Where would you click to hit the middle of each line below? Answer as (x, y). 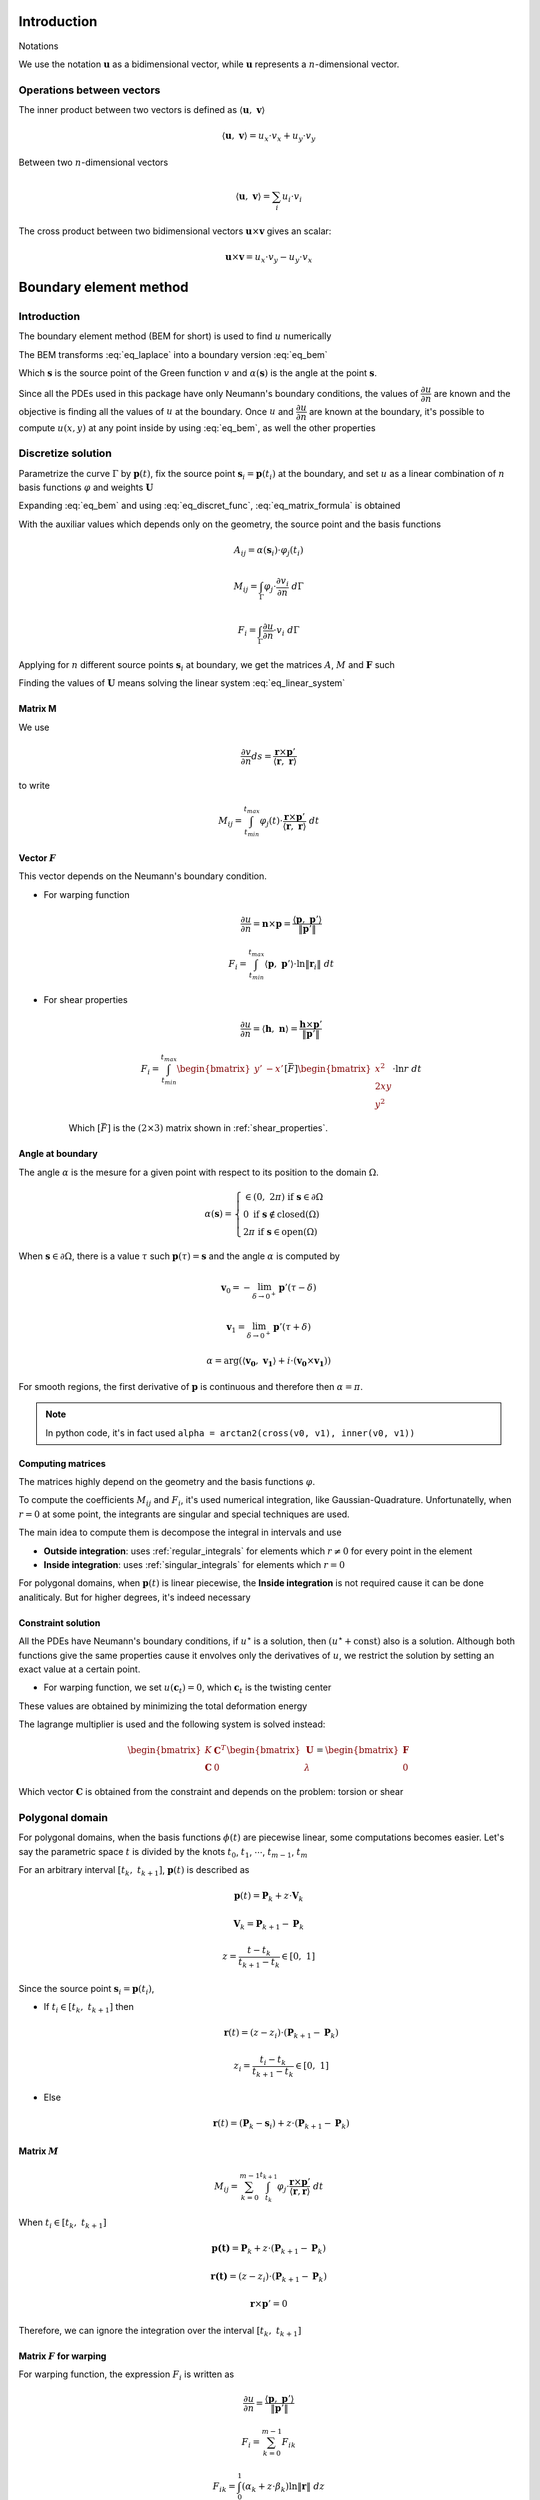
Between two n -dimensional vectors (93, 162)
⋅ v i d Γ (286, 632)
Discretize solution (65, 453)
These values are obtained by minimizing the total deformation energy (163, 1706)
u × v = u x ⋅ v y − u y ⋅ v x (269, 258)
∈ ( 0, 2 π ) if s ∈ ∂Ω (284, 1196)
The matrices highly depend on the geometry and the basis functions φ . (167, 1482)
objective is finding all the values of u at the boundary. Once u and (156, 411)
